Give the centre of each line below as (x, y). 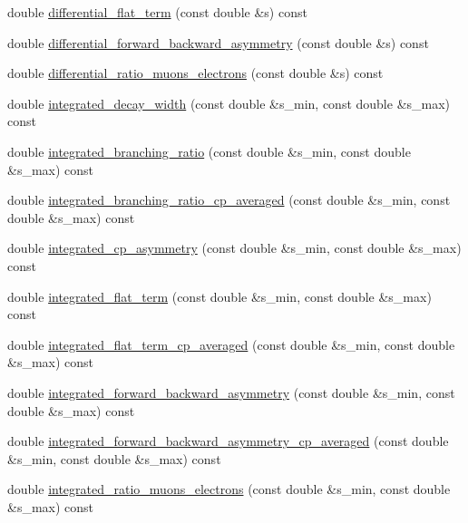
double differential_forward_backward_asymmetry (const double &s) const (218, 42)
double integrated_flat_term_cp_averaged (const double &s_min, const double (231, 344)
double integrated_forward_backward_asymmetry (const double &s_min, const (231, 392)
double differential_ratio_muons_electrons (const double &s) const (195, 73)
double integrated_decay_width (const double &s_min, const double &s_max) (229, 103)
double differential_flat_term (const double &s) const (157, 12)
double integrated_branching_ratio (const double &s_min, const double (209, 151)
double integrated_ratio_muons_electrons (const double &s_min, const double (229, 489)
